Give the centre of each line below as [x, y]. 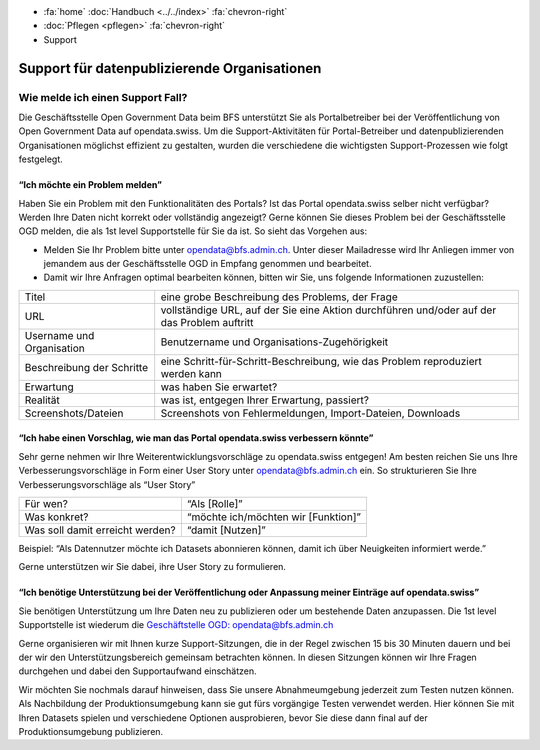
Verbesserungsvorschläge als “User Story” [107, 484]
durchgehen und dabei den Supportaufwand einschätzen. [137, 671]
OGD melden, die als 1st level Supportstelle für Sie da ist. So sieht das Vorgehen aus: [193, 231]
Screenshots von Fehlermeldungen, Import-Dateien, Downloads [310, 413]
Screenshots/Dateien [74, 413]
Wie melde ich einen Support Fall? [103, 97]
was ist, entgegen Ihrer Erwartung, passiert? [265, 400]
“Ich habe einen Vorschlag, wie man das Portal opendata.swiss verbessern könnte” [196, 438]
